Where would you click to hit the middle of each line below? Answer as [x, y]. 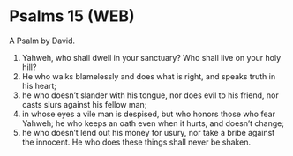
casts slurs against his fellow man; [84, 104]
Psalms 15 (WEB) [72, 16]
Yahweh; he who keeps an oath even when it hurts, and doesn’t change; [153, 123]
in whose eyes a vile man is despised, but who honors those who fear [149, 114]
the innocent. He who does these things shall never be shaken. [136, 142]
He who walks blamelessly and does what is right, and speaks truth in [149, 76]
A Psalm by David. [42, 41]
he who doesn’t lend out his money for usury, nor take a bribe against [148, 132]
